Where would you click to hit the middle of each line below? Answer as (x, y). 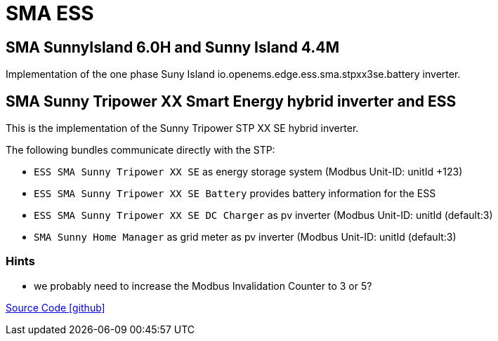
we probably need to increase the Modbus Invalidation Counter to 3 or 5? (203, 286)
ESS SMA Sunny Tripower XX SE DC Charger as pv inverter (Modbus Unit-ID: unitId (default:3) (263, 215)
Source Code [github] (55, 307)
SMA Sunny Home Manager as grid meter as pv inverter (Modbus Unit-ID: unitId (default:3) (245, 237)
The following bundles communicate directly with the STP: (140, 150)
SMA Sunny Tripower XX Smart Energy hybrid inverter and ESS (231, 101)
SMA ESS (50, 13)
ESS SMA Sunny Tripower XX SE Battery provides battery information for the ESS (235, 194)
